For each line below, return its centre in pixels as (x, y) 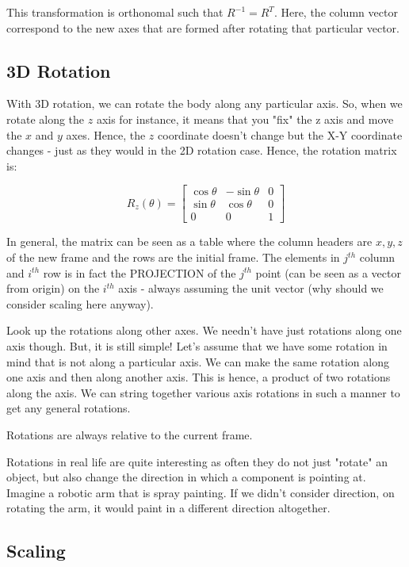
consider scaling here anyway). (80, 303)
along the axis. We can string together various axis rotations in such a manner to (203, 392)
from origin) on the (53, 288)
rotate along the (46, 119)
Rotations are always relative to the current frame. (130, 434)
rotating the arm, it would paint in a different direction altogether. (168, 508)
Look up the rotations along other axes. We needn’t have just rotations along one (204, 330)
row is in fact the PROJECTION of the (140, 272)
